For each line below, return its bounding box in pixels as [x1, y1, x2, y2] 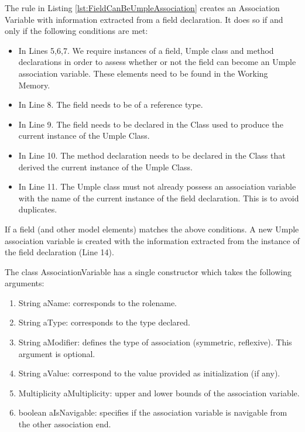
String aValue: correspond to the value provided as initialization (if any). [18, 367, 280, 379]
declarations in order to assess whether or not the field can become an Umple [18, 56, 296, 68]
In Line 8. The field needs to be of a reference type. [18, 98, 203, 111]
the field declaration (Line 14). [5, 246, 114, 258]
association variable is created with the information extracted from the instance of [5, 234, 300, 246]
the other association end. [18, 418, 111, 430]
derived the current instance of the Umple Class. [18, 160, 193, 173]
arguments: [5, 277, 44, 289]
